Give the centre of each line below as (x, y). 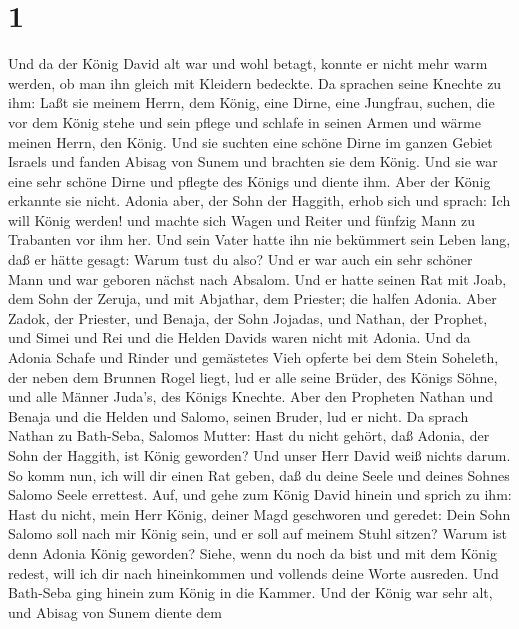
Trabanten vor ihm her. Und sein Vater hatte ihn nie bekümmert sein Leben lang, (259, 239)
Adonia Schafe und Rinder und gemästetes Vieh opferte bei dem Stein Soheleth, (253, 357)
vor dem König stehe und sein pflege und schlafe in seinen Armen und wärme (244, 121)
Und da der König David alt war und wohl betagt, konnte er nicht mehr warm (248, 63)
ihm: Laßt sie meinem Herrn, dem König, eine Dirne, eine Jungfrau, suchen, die (251, 102)
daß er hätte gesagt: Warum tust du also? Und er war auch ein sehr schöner (240, 259)
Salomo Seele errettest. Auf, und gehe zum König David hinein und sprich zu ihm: (260, 494)
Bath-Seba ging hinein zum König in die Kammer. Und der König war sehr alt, (250, 592)
